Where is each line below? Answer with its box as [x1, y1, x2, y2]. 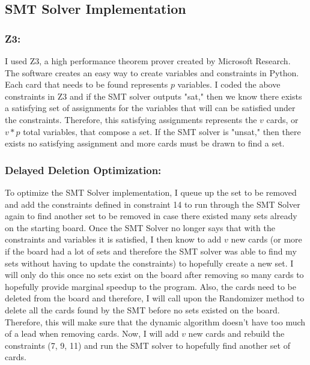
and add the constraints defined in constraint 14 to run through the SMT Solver [5, 198, 300, 210]
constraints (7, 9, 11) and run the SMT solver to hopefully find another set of [5, 339, 290, 351]
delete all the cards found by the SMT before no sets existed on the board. [5, 303, 280, 316]
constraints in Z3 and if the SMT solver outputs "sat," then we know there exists [5, 89, 302, 102]
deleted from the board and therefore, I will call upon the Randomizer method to [5, 292, 305, 304]
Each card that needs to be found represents [5, 78, 168, 91]
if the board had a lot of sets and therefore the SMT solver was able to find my [5, 244, 297, 257]
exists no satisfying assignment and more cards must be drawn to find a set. [5, 137, 285, 149]
